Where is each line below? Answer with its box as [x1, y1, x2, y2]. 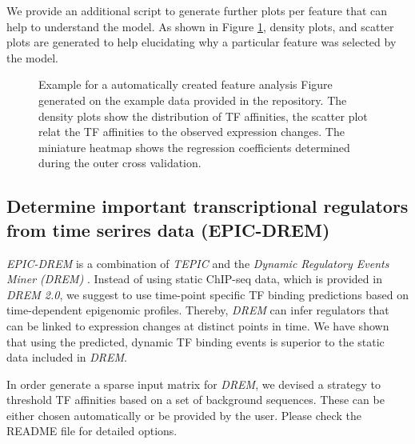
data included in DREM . [6, 349, 127, 366]
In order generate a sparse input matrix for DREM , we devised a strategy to [6, 375, 381, 392]
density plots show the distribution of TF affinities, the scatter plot [38, 107, 368, 124]
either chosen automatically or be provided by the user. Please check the [6, 406, 361, 423]
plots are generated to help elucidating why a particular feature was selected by [6, 34, 397, 50]
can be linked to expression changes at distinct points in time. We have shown [6, 317, 389, 334]
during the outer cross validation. [38, 154, 202, 171]
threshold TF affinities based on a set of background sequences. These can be [6, 391, 385, 408]
